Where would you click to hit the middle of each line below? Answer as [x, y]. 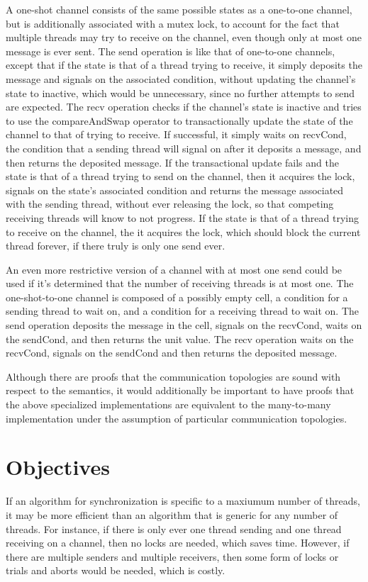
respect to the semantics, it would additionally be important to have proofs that [180, 390]
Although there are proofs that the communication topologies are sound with [173, 376]
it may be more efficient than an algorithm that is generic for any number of [172, 514]
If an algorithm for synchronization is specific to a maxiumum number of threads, [183, 501]
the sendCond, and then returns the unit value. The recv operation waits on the [180, 338]
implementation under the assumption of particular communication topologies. [177, 418]
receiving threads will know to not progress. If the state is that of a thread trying [183, 217]
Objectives [58, 467]
